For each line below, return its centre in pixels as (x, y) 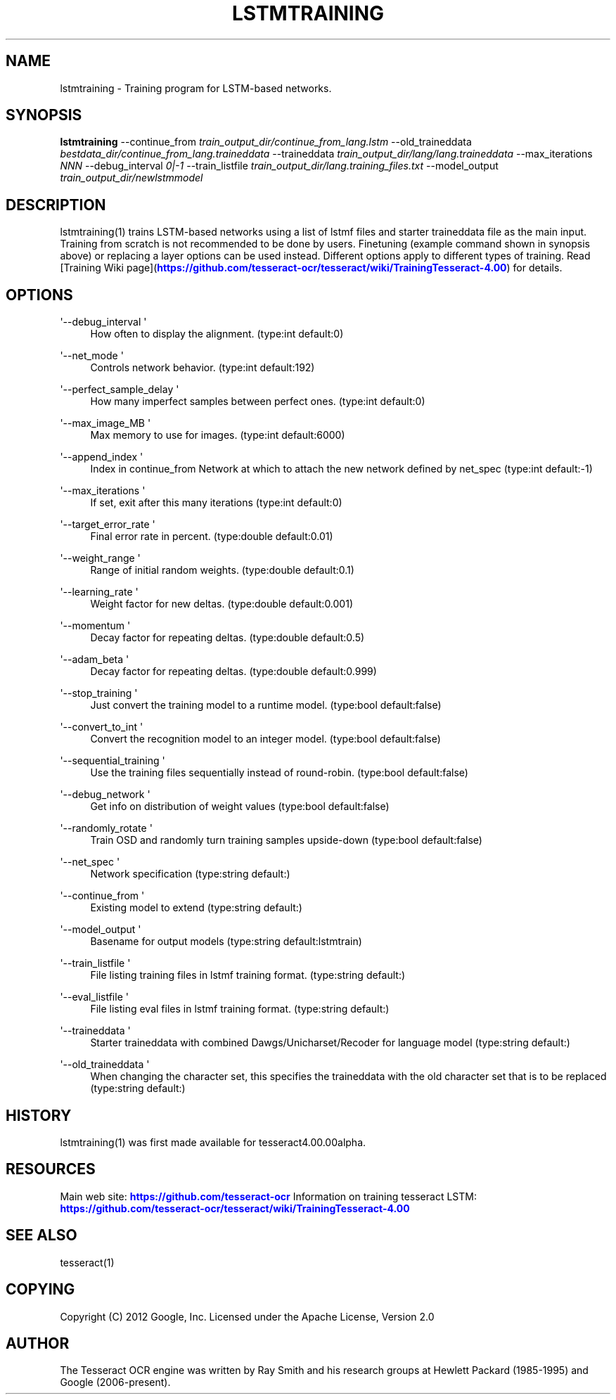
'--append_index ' (102, 457)
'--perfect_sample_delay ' (120, 390)
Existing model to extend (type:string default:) (196, 908)
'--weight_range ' (100, 558)
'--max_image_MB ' (105, 423)
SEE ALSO (41, 1235)
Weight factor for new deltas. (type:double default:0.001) (222, 604)
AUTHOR (38, 1343)
